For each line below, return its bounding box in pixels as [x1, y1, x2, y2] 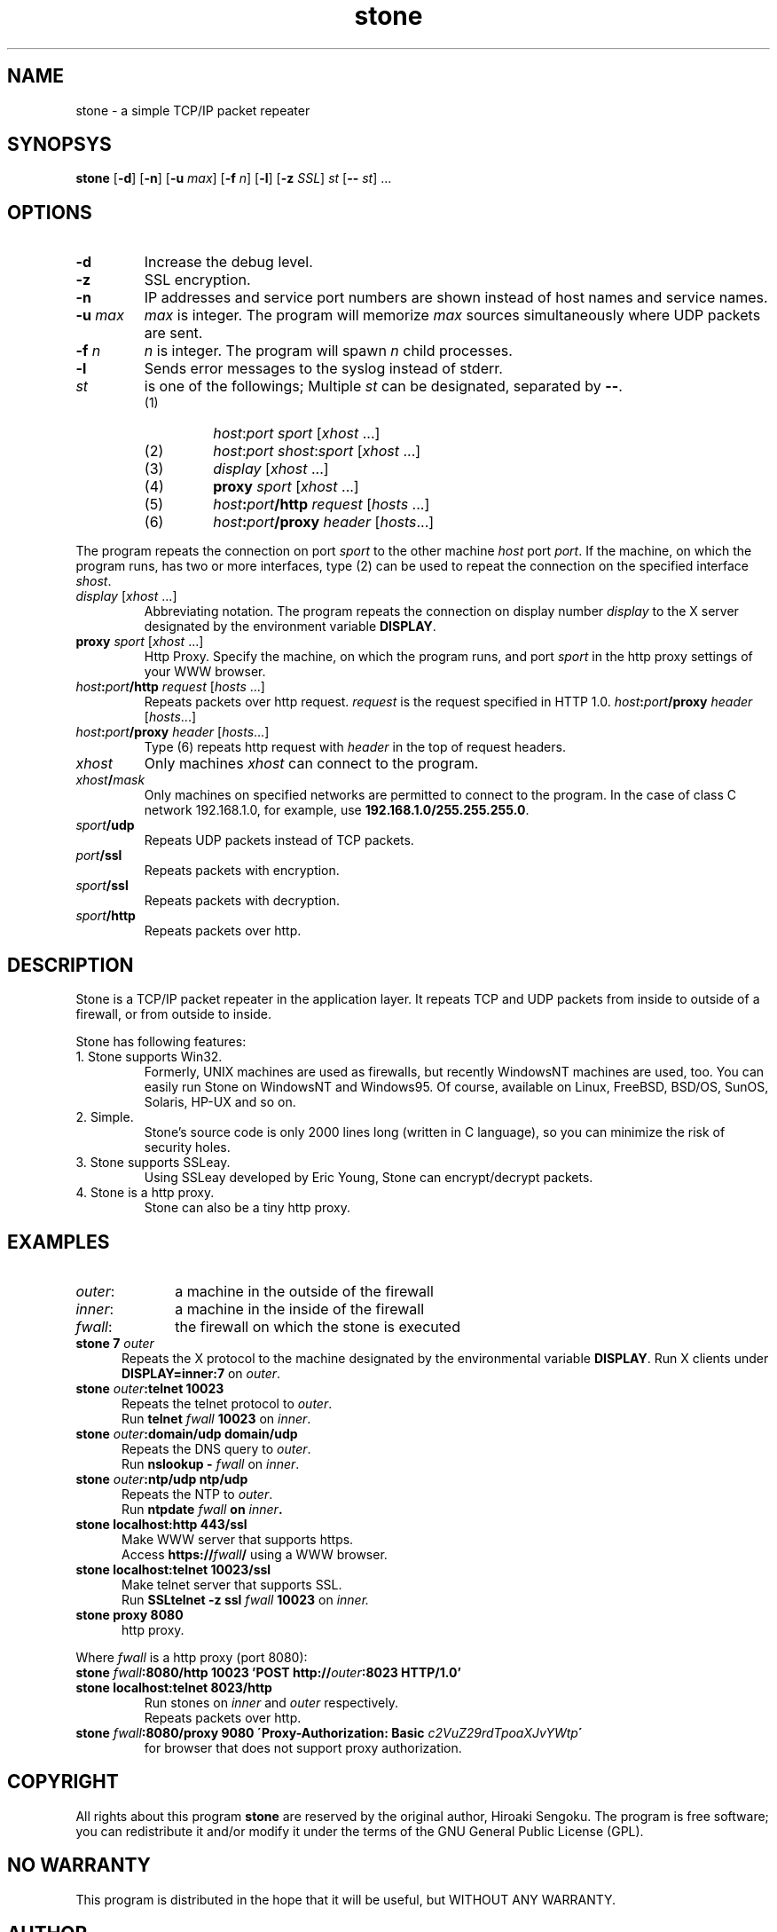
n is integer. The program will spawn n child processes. [144, 342, 513, 360]
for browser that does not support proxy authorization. [144, 1739, 462, 1755]
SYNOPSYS [7, 133, 112, 156]
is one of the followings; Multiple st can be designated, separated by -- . [144, 377, 623, 396]
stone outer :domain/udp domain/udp [75, 1425, 298, 1441]
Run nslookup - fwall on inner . [122, 1455, 300, 1471]
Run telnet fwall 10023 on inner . [122, 1410, 311, 1426]
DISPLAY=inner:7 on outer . [122, 1365, 281, 1381]
